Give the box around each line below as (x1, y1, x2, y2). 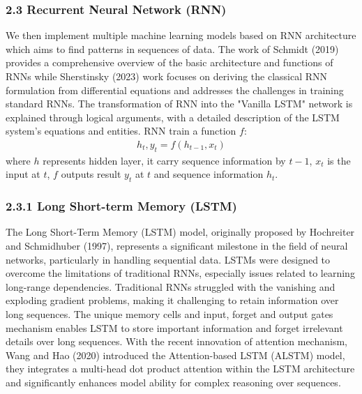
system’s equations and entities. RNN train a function (6, 123, 236, 138)
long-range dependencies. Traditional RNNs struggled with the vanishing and (6, 279, 335, 294)
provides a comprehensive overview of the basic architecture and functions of (6, 55, 333, 70)
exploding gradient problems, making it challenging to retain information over (6, 293, 339, 308)
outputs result (61, 167, 121, 181)
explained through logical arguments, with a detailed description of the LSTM (6, 109, 340, 124)
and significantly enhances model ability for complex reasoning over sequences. (6, 374, 341, 389)
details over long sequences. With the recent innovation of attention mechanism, (6, 334, 347, 349)
